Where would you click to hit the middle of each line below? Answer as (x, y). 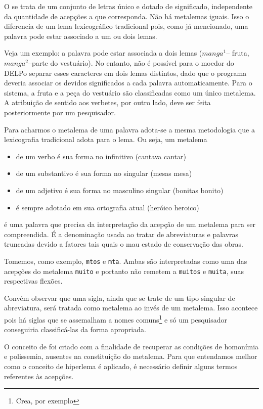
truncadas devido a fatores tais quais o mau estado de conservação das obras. (124, 244)
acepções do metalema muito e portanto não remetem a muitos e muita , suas (124, 271)
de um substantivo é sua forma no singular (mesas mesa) (104, 173)
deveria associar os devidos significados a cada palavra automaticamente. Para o (128, 83)
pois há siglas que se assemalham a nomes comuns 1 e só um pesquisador (116, 319)
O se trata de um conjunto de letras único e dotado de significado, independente (128, 6)
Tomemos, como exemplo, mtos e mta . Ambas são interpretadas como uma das (126, 261)
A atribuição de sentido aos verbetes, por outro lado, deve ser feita (107, 102)
